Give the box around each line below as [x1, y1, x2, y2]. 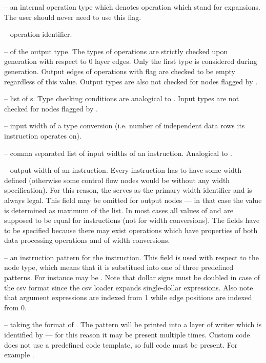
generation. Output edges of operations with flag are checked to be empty [4, 65, 235, 76]
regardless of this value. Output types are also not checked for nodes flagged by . [4, 76, 258, 86]
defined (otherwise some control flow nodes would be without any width [4, 174, 230, 185]
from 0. [4, 302, 27, 312]
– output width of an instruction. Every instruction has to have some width [4, 165, 242, 175]
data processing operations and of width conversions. [4, 235, 170, 245]
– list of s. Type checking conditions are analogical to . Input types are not [4, 93, 239, 104]
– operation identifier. [4, 29, 72, 39]
